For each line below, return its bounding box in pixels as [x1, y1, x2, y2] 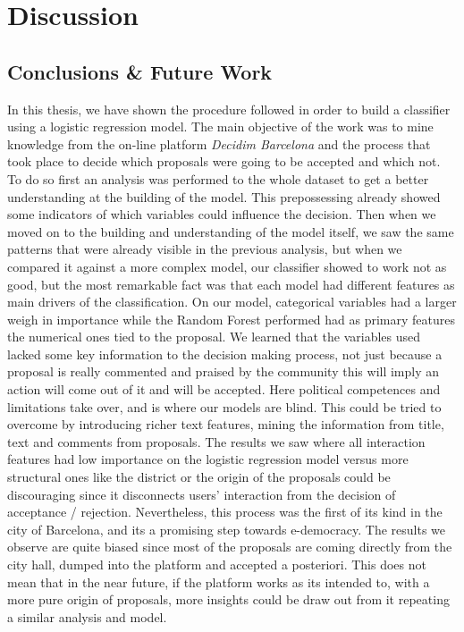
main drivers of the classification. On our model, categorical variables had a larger [7, 292, 457, 311]
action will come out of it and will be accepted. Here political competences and [7, 380, 441, 399]
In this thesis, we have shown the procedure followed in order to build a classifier [7, 99, 451, 118]
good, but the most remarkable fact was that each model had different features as [7, 274, 455, 293]
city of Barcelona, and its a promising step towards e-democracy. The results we [7, 519, 446, 538]
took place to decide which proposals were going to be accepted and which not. [7, 152, 441, 171]
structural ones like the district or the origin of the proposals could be [7, 468, 391, 486]
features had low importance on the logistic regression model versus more [7, 450, 409, 468]
